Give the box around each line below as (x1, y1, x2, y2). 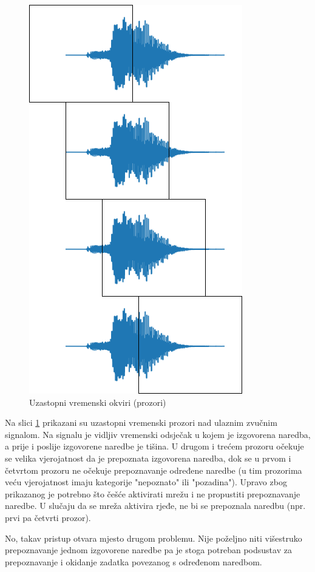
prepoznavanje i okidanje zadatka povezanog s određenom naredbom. (5, 555, 262, 568)
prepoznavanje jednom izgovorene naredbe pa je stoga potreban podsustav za (5, 543, 292, 556)
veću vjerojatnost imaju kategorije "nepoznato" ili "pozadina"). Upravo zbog (5, 476, 287, 488)
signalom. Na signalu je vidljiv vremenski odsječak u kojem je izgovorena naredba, (5, 428, 311, 440)
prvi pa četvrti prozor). (5, 511, 91, 523)
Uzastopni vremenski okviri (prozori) (29, 395, 166, 408)
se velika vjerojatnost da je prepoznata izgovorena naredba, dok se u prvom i (5, 451, 291, 464)
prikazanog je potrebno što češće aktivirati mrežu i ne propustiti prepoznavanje (5, 487, 300, 500)
